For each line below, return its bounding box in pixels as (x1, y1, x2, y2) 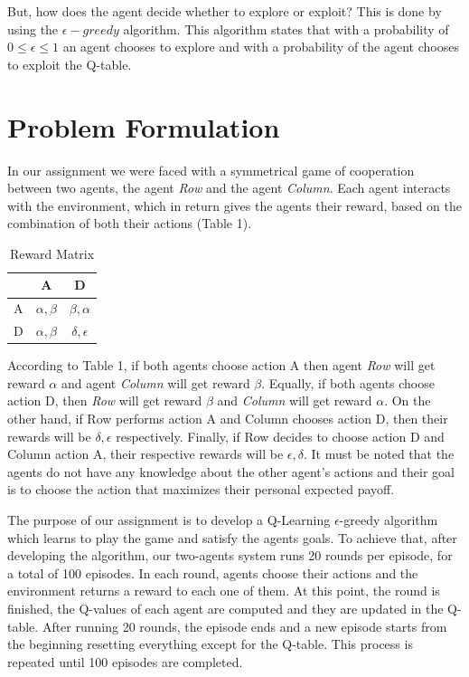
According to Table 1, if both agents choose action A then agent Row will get (7, 356, 436, 375)
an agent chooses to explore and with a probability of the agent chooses (62, 37, 459, 56)
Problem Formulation (7, 108, 280, 145)
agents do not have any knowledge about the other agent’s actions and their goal (7, 462, 455, 481)
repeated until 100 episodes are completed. (7, 652, 243, 671)
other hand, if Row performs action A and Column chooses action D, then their (7, 409, 448, 428)
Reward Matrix (9, 243, 95, 262)
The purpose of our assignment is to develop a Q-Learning (7, 510, 331, 529)
